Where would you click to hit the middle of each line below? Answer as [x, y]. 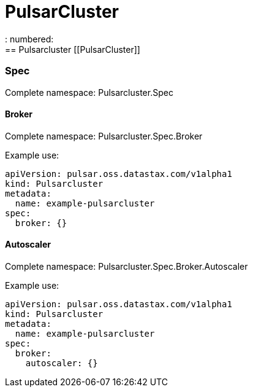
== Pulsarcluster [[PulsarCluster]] [73, 49]
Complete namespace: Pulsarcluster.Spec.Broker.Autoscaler [126, 266]
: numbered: [29, 39]
